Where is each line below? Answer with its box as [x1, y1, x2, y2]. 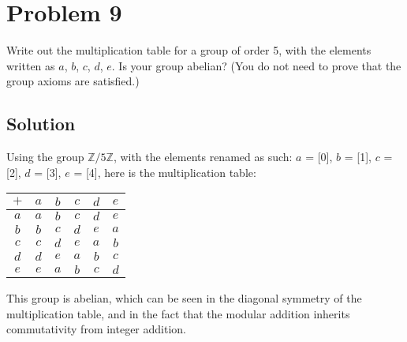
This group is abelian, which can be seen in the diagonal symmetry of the [6, 290, 362, 306]
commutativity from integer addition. [6, 321, 186, 337]
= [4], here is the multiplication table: [73, 163, 256, 180]
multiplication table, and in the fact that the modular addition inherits [6, 305, 350, 321]
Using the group [6, 148, 84, 165]
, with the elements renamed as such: [113, 148, 293, 165]
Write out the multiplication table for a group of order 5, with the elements [6, 42, 372, 58]
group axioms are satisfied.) [6, 73, 140, 89]
